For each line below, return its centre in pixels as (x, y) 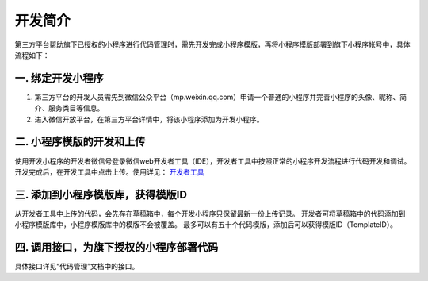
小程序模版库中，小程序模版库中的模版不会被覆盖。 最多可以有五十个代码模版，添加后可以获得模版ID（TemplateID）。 (206, 225)
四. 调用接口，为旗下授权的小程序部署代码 (117, 247)
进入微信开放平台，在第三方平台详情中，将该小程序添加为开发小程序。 (149, 119)
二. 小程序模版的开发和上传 (80, 142)
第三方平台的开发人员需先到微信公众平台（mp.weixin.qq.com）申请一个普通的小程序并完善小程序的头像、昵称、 (217, 97)
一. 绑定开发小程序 (59, 78)
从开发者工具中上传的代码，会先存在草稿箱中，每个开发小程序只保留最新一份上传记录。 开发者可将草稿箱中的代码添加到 (210, 214)
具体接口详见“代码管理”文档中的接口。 (77, 267)
